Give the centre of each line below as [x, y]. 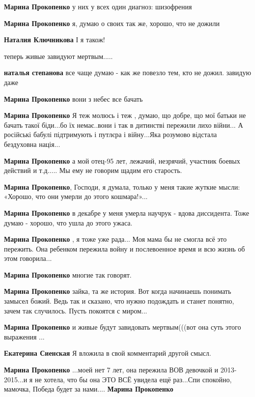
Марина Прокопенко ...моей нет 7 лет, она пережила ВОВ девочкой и [111, 370]
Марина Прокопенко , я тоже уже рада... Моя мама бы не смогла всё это [115, 239]
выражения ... [24, 336]
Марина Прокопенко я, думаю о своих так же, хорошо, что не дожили [112, 23]
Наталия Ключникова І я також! [55, 40]
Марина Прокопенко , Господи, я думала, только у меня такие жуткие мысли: [122, 186]
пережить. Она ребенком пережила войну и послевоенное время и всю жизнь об [125, 248]
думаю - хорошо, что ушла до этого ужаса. [68, 222]
